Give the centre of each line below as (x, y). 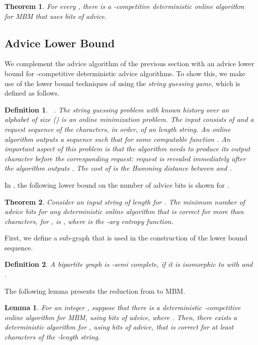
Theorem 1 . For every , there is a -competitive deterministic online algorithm (125, 6)
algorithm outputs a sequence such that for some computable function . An (118, 139)
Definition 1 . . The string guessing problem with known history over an (117, 109)
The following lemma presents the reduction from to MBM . (95, 290)
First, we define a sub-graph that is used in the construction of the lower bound (126, 238)
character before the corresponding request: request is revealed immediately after (125, 158)
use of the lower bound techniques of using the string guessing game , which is (123, 83)
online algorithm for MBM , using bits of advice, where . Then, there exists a (121, 317)
